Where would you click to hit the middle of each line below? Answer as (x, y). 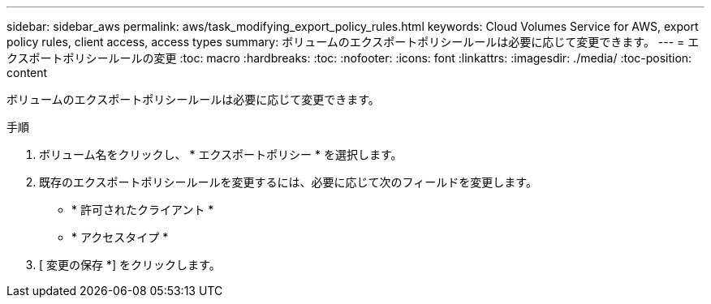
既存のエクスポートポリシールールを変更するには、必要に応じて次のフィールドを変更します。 (288, 182)
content (27, 73)
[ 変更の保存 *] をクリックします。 (130, 265)
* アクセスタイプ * (120, 237)
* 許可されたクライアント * (143, 210)
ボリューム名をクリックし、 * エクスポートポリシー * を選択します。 (221, 154)
